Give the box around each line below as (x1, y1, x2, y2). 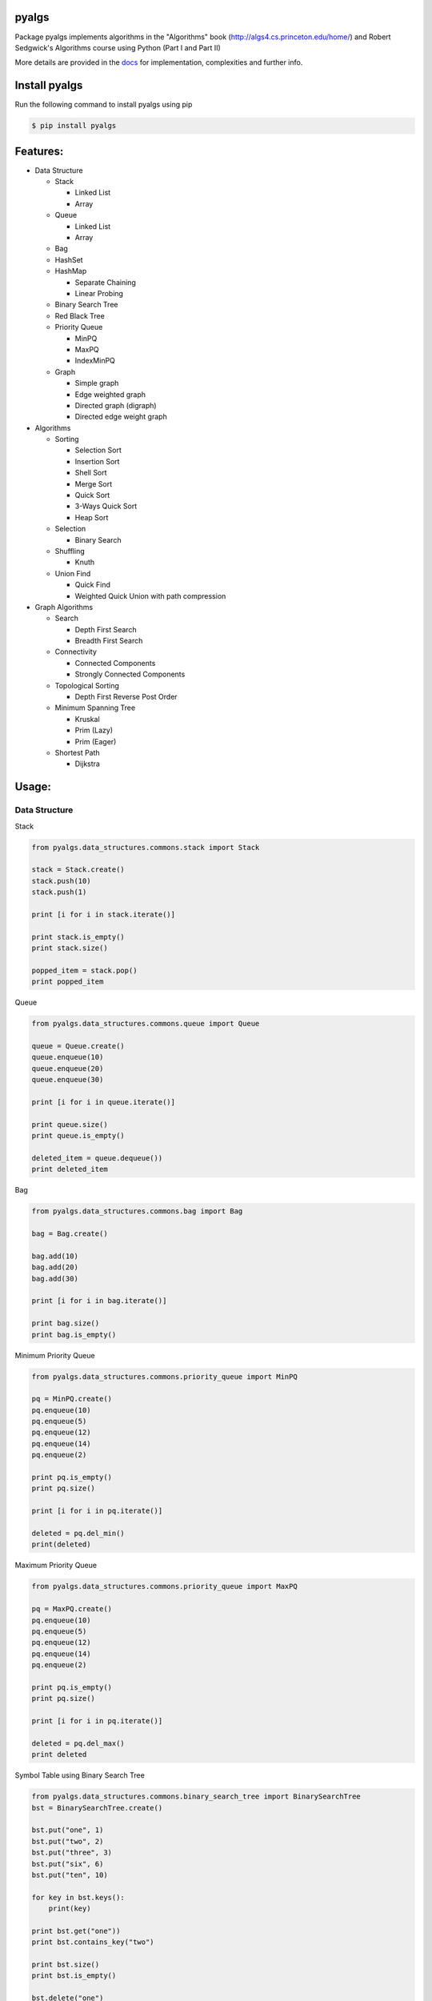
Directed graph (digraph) (74, 400, 157, 410)
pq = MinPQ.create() (31, 1394, 112, 1404)
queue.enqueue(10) (31, 1053, 104, 1062)
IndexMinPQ (74, 356, 116, 366)
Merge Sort (74, 479, 112, 488)
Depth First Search (74, 624, 137, 634)
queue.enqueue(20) (31, 1064, 104, 1073)
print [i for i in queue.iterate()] (31, 1097, 176, 1106)
